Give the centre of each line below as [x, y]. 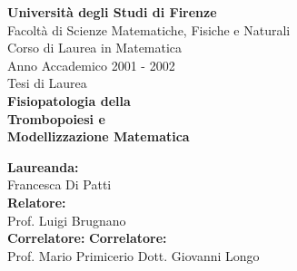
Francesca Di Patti [59, 184]
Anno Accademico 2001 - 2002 [91, 65]
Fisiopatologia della [69, 100]
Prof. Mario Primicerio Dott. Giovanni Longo [134, 255]
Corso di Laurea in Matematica [95, 48]
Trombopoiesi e [56, 118]
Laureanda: [43, 166]
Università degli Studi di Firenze [112, 12]
